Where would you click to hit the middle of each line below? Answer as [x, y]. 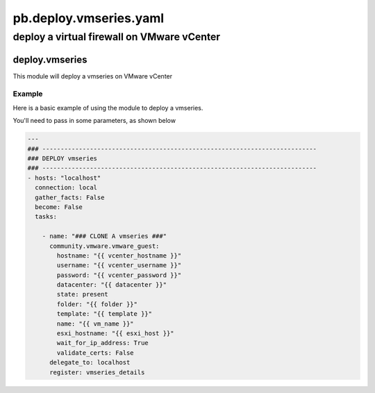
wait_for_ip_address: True [102, 343]
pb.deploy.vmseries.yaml [89, 18]
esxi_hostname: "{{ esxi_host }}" [115, 334]
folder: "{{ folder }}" [97, 304]
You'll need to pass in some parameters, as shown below [94, 121]
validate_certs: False [95, 353]
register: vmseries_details [97, 372]
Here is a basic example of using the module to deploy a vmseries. [108, 108]
